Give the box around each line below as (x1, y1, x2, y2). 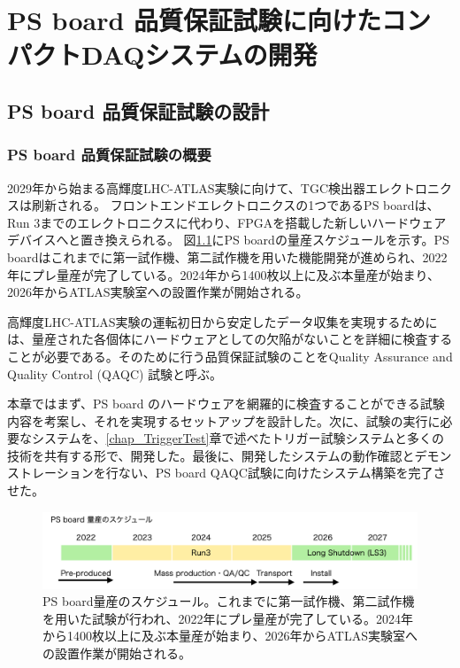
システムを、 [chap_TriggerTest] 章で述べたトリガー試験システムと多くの (31, 429, 445, 447)
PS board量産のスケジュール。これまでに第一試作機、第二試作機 (42, 592, 415, 610)
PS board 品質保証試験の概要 (7, 144, 211, 166)
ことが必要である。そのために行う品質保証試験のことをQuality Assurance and (7, 346, 453, 365)
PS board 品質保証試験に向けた (7, 2, 382, 38)
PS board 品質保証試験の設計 (7, 97, 270, 124)
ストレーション (7, 463, 94, 482)
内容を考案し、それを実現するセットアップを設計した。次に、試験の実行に (7, 411, 441, 430)
